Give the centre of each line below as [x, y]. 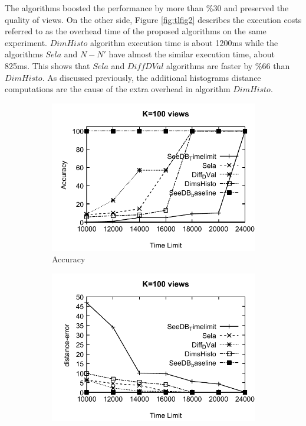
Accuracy [69, 259]
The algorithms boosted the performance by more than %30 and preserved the [147, 8]
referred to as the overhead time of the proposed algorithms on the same [136, 31]
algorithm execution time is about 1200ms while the [184, 42]
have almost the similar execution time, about [192, 54]
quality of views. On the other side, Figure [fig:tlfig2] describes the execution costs [153, 19]
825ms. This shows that [47, 65]
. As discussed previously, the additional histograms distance [152, 77]
